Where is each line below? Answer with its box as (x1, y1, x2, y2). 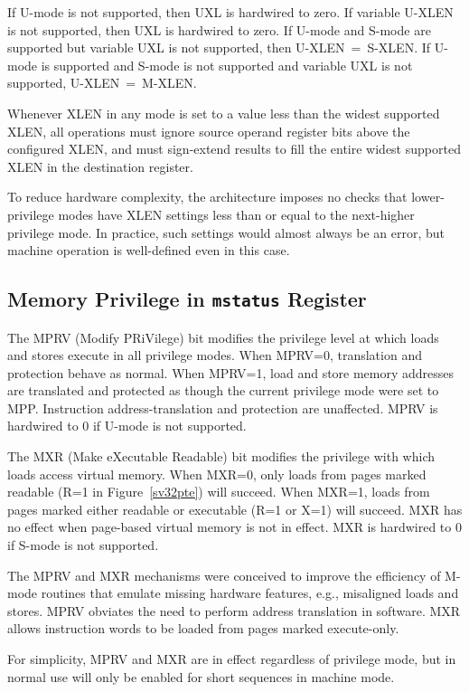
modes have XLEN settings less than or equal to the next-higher (58, 204, 415, 223)
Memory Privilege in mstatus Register (7, 285, 367, 313)
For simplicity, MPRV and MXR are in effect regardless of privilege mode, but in (7, 649, 456, 668)
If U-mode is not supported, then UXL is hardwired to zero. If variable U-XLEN (7, 3, 454, 21)
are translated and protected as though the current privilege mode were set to (7, 381, 439, 400)
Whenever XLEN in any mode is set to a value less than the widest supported (7, 103, 440, 122)
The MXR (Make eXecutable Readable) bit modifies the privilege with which (7, 447, 435, 466)
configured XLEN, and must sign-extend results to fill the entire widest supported (7, 139, 461, 158)
